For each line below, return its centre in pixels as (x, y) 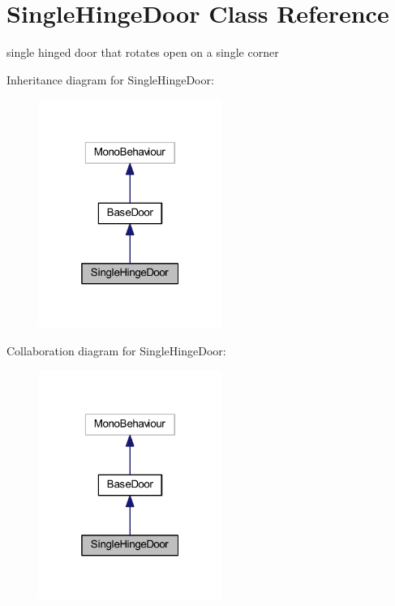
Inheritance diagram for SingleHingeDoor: (110, 79)
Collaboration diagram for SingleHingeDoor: (116, 351)
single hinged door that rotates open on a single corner (143, 52)
